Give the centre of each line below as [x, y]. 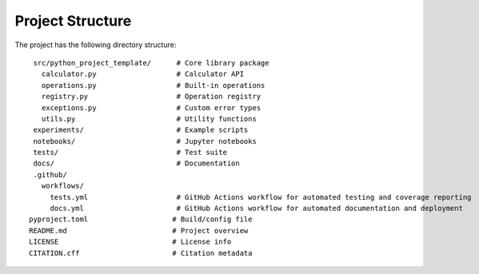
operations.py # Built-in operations [153, 85]
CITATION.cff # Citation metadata [141, 253]
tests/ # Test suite [130, 153]
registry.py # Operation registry [151, 97]
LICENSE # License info [130, 242]
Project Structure [73, 21]
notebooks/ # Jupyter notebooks [145, 141]
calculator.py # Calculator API [142, 74]
